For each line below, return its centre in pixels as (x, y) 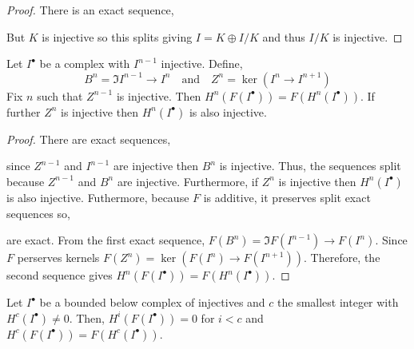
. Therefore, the (342, 258)
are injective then (156, 166)
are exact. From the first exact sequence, (106, 240)
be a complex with (85, 63)
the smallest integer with (338, 302)
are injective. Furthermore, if (188, 181)
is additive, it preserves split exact (287, 197)
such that (60, 95)
